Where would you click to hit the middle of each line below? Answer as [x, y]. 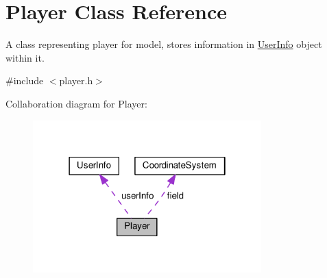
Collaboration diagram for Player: [76, 103]
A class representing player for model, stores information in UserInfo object [164, 44]
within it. [25, 57]
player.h [76, 80]
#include [25, 80]
